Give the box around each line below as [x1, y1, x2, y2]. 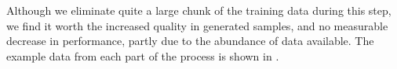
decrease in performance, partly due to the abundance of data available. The [6, 33, 374, 49]
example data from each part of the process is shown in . [6, 47, 279, 64]
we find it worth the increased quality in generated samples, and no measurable [6, 17, 388, 33]
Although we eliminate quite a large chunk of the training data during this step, [6, 2, 392, 18]
